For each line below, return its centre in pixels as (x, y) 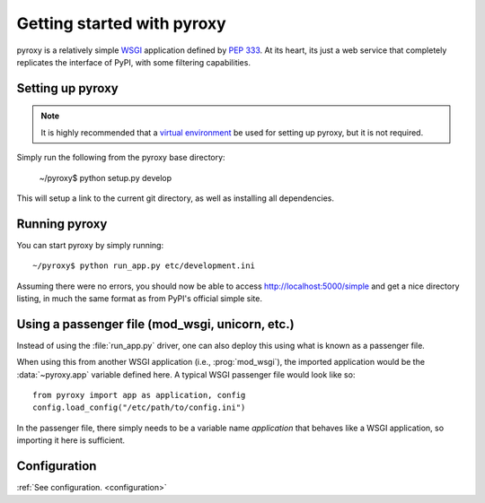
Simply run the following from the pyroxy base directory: (121, 158)
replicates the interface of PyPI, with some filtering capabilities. (134, 62)
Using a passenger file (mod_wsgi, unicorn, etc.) (156, 324)
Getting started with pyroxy (121, 23)
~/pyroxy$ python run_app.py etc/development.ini (144, 266)
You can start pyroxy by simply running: (90, 245)
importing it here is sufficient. (71, 440)
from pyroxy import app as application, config (139, 395)
